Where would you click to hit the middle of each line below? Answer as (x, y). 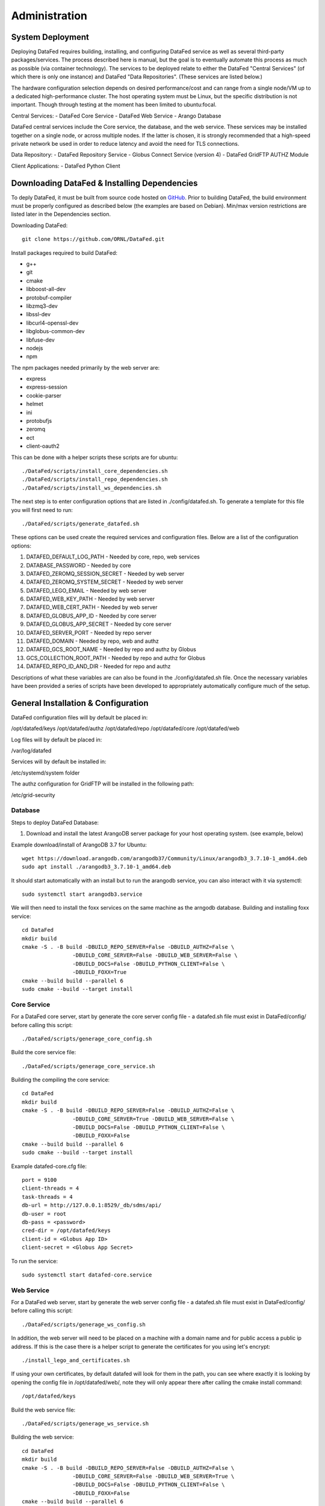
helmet (35, 404)
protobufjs (39, 421)
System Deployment (50, 37)
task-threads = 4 (47, 1197)
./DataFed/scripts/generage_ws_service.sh (85, 1423)
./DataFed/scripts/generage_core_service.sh (89, 1066)
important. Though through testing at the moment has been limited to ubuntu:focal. (114, 105)
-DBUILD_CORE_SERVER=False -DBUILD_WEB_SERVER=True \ (153, 1476)
